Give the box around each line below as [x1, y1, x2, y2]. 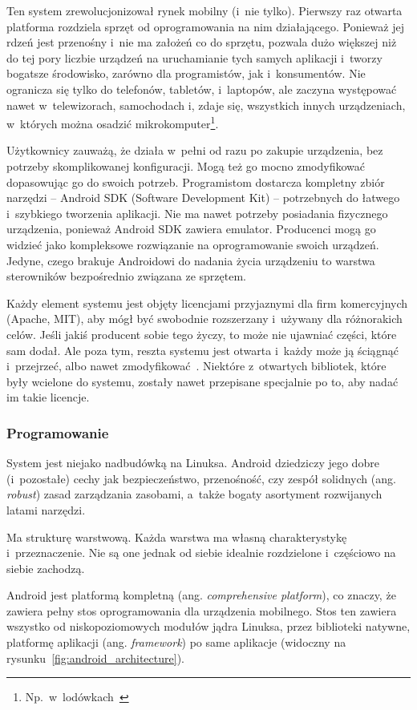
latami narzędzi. [6, 501, 86, 518]
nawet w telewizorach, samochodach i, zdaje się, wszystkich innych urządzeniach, [6, 96, 406, 113]
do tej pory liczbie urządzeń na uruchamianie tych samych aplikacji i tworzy [6, 49, 383, 66]
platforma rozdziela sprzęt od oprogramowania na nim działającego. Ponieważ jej [6, 18, 404, 34]
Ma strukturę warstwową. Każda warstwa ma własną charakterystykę [6, 528, 347, 545]
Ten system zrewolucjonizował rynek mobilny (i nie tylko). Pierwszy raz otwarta [6, 2, 403, 18]
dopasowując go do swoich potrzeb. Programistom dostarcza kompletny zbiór [6, 173, 385, 190]
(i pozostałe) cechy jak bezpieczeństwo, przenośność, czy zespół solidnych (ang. [6, 470, 396, 486]
